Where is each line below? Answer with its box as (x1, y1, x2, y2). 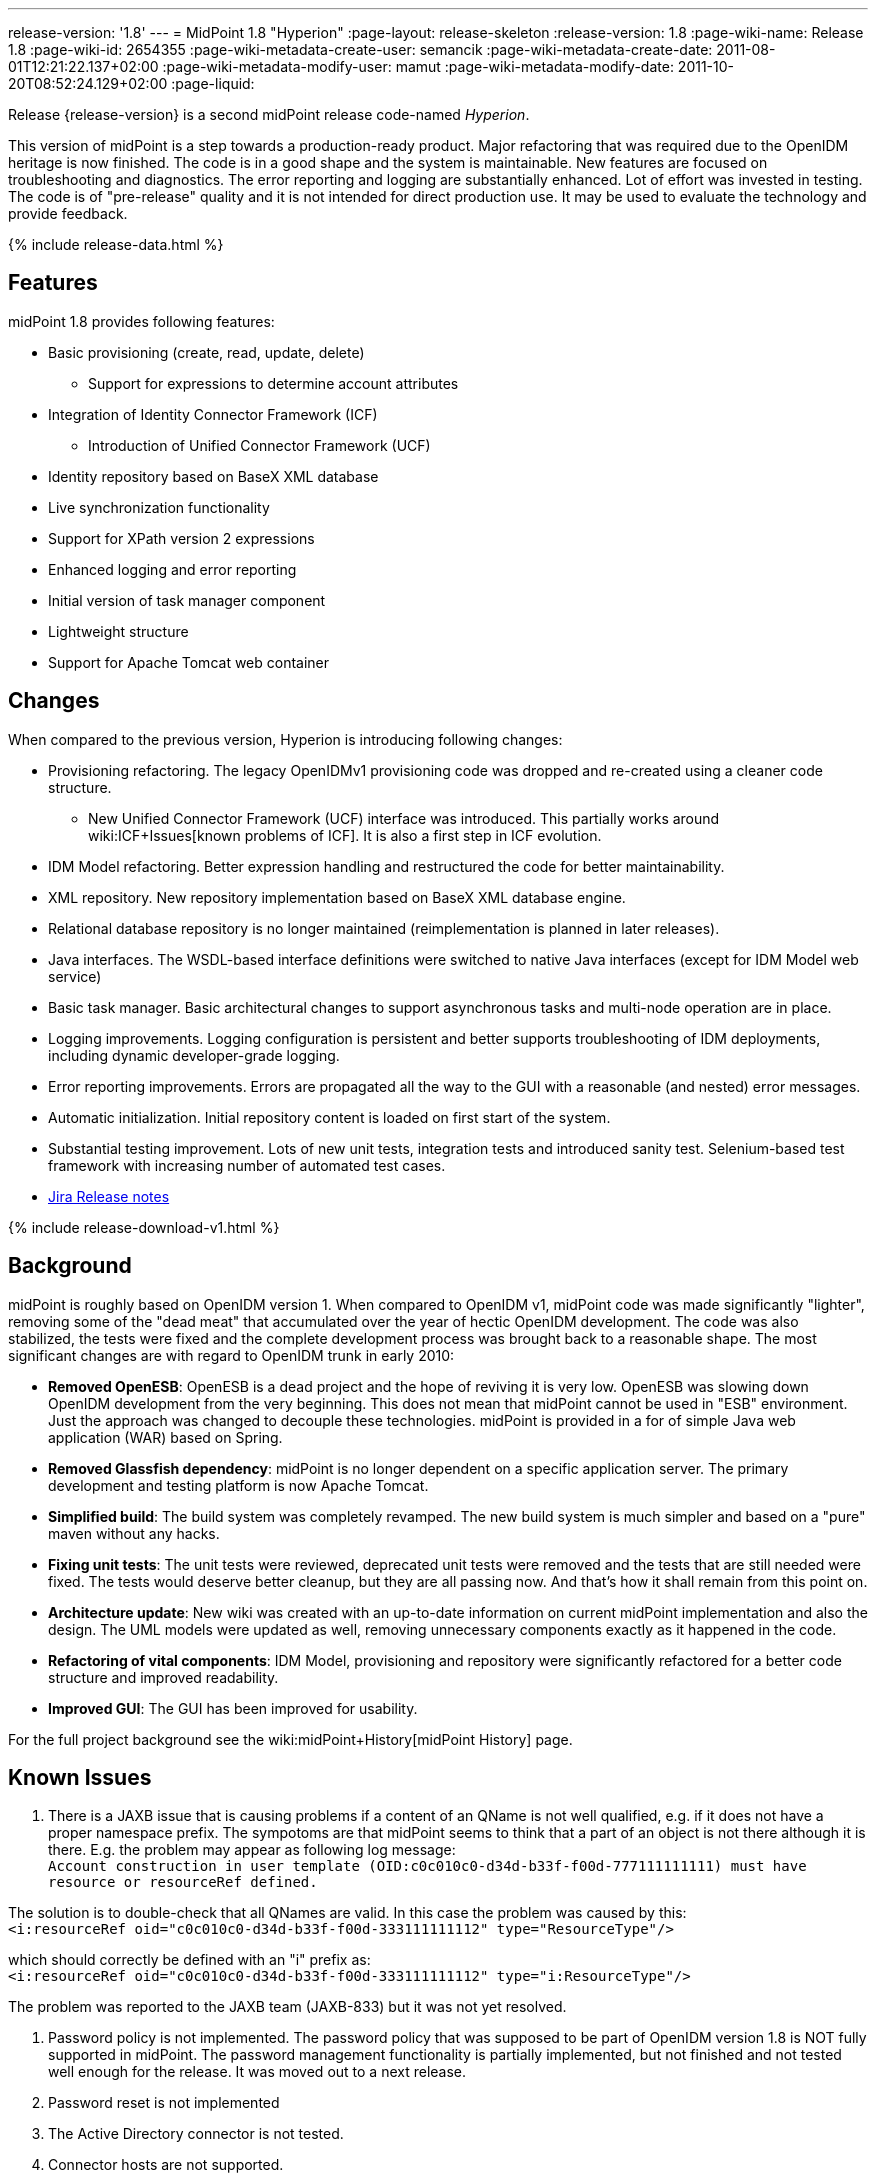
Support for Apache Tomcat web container (48, 653, 330, 671)
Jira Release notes (48, 1187, 170, 1205)
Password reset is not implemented (48, 2094, 280, 2112)
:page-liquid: (171, 75, 255, 92)
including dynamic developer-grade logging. (48, 1046, 340, 1064)
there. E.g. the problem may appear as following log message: (48, 1841, 456, 1859)
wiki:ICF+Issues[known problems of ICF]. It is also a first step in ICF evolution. (88, 826, 602, 844)
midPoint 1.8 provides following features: (8, 312, 275, 330)
